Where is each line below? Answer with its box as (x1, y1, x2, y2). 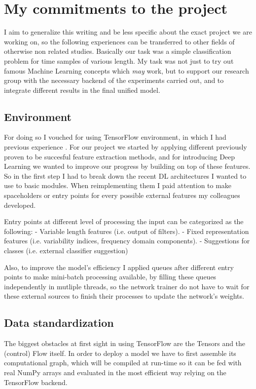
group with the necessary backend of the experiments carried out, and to (4, 75, 224, 85)
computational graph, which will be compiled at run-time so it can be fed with (4, 357, 242, 368)
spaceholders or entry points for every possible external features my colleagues (4, 190, 240, 200)
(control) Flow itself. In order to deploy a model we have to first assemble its (4, 348, 236, 358)
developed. (4, 199, 36, 210)
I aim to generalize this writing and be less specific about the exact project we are (4, 27, 252, 37)
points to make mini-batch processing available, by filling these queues (4, 272, 217, 282)
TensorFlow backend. (4, 377, 68, 387)
